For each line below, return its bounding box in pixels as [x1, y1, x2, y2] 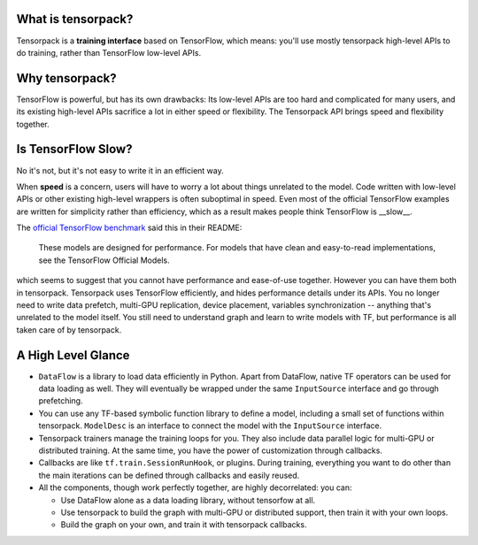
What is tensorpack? [16, 12, 134, 27]
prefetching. [38, 395, 83, 406]
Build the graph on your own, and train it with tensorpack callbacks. [60, 519, 307, 530]
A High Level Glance [16, 348, 130, 363]
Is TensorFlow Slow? [16, 142, 133, 157]
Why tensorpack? [16, 71, 117, 86]
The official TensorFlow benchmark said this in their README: [16, 222, 243, 234]
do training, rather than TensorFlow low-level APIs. [16, 47, 202, 58]
